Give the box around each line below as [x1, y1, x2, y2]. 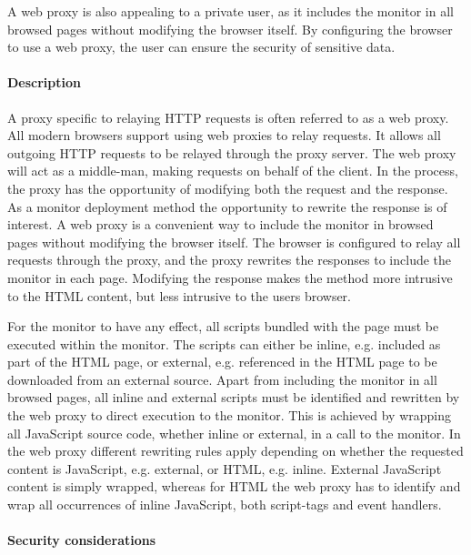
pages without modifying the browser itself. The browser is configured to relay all [7, 232, 461, 251]
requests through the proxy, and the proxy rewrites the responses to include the [7, 250, 452, 269]
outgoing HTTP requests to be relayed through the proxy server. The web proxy [7, 143, 456, 162]
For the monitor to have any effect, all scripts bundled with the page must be [7, 317, 439, 336]
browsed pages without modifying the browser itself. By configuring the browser [7, 19, 453, 38]
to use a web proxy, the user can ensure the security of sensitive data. [7, 37, 396, 56]
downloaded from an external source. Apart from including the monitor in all [7, 369, 437, 388]
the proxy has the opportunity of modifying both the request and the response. [7, 178, 448, 197]
